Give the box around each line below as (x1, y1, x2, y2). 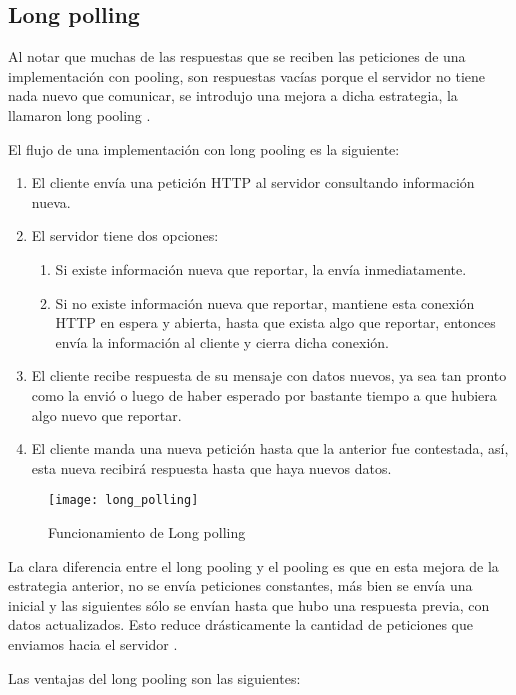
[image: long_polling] (48, 493, 199, 508)
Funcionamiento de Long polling (48, 521, 246, 542)
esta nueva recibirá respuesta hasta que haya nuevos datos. (31, 457, 392, 478)
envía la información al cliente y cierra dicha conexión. (55, 331, 389, 352)
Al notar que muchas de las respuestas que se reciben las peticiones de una (8, 46, 466, 67)
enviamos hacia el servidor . (8, 633, 178, 654)
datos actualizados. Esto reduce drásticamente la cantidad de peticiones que (8, 614, 473, 635)
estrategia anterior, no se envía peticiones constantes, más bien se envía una (8, 575, 473, 596)
